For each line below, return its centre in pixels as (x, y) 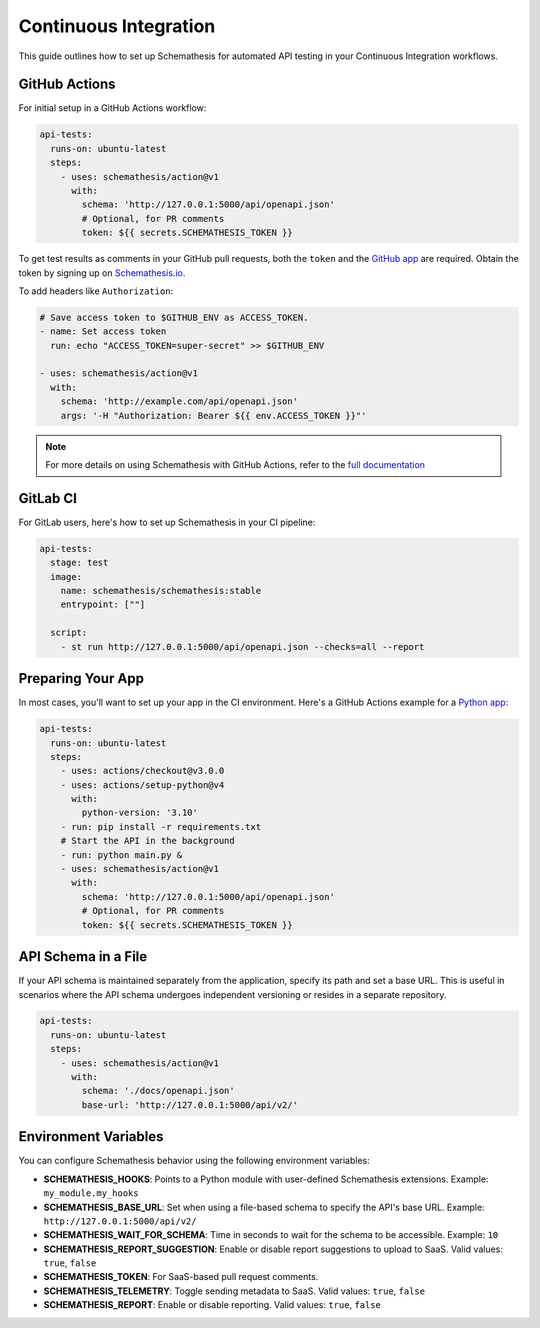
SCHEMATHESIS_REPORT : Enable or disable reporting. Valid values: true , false (212, 1305)
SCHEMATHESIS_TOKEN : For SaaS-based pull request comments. (181, 1277)
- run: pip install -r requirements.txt (161, 826)
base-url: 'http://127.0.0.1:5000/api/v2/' (190, 1104)
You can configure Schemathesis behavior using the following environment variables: (194, 1161)
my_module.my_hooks (91, 1193)
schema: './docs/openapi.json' (158, 1091)
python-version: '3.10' (140, 813)
